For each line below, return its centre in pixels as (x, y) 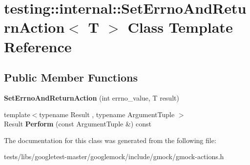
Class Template (180, 27)
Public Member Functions (71, 77)
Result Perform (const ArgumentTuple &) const (78, 124)
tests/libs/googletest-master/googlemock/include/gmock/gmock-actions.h (114, 156)
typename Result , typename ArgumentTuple (107, 114)
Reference (38, 46)
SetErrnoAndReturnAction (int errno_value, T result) (92, 97)
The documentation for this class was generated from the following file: (110, 140)
